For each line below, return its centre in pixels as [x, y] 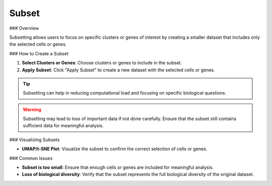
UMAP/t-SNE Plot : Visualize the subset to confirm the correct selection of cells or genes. [115, 149]
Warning [32, 109]
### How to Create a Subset [39, 53]
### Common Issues [31, 158]
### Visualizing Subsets [35, 139]
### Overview [24, 28]
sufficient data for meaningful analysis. [63, 126]
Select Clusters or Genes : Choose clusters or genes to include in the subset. [102, 63]
